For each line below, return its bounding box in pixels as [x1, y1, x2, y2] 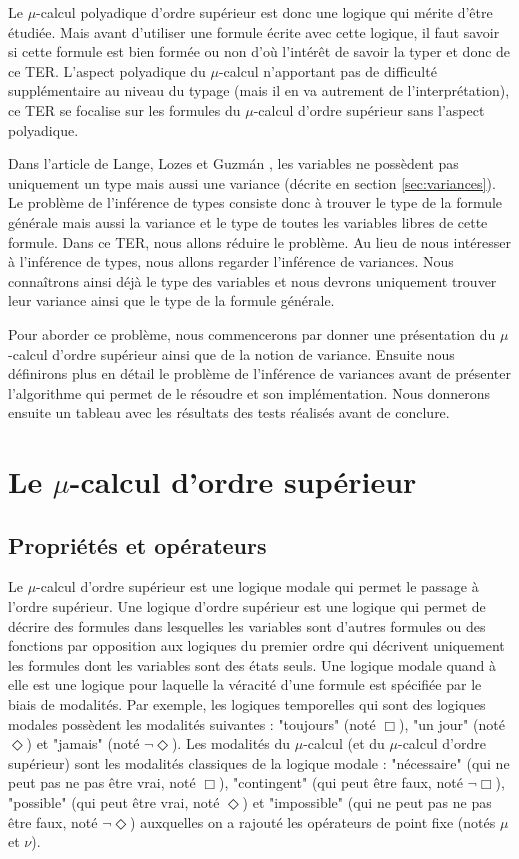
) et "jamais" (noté [26, 733, 140, 754]
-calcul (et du [303, 733, 385, 754]
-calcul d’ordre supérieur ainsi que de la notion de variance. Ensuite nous [8, 343, 455, 364]
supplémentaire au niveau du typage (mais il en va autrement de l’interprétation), [8, 80, 510, 101]
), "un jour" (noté [399, 713, 505, 734]
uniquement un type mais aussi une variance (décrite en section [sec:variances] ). [8, 172, 496, 193]
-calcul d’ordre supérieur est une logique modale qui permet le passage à [36, 576, 479, 597]
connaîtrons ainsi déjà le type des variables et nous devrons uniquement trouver [8, 270, 497, 291]
